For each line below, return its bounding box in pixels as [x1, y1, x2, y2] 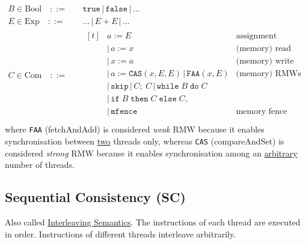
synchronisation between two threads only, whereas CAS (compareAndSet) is [5, 135, 284, 147]
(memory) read [236, 44, 292, 53]
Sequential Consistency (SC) [5, 188, 186, 206]
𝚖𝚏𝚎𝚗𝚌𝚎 [111, 107, 138, 116]
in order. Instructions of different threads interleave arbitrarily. [5, 227, 236, 240]
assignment [236, 32, 277, 41]
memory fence [236, 107, 287, 116]
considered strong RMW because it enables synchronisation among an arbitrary [5, 146, 298, 159]
